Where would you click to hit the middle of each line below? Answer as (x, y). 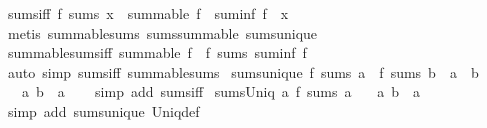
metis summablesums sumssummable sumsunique (162, 32)
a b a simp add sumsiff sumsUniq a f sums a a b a (220, 91)
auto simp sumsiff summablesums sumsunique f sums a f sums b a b (243, 71)
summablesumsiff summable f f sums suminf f (157, 52)
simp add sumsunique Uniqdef (103, 110)
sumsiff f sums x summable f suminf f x (148, 13)
